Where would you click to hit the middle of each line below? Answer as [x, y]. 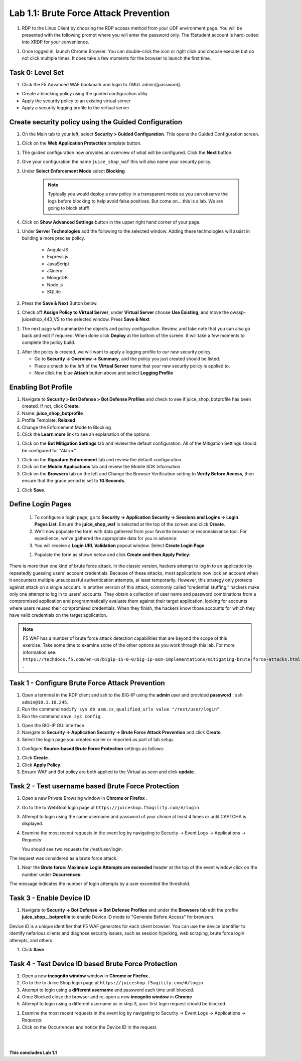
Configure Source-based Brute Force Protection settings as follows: [93, 749]
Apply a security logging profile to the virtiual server [76, 108]
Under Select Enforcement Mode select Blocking [73, 171]
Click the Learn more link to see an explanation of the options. [86, 434]
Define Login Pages [40, 504]
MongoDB [57, 278]
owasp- [238, 312]
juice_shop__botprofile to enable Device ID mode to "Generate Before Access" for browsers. [118, 917]
